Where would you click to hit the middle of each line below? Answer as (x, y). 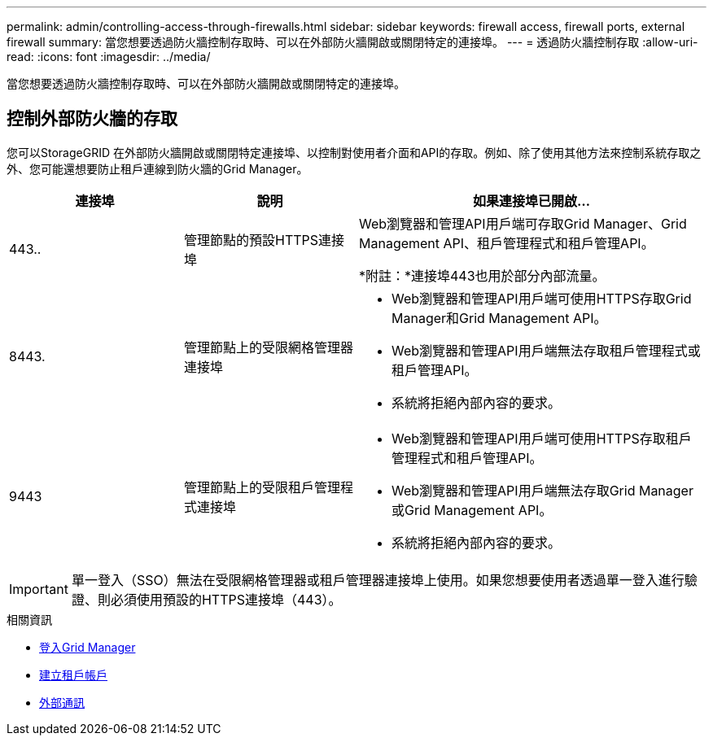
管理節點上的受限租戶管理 (262, 487)
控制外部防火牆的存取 (92, 119)
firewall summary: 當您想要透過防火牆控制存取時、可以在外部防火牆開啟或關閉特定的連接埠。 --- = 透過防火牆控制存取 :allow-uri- (352, 42)
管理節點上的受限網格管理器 (269, 347)
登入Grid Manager (87, 647)
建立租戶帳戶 (73, 674)
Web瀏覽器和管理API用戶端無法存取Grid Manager (542, 490)
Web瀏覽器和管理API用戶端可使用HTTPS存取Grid (542, 298)
